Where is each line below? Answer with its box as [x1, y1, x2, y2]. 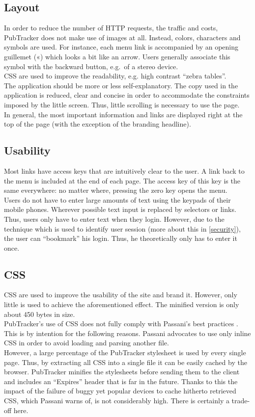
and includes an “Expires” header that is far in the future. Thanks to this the [4, 376, 238, 386]
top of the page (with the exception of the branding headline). [4, 119, 191, 129]
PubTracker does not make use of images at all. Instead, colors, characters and [4, 32, 241, 42]
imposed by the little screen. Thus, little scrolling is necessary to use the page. [4, 99, 240, 109]
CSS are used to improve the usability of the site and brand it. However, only [4, 289, 237, 300]
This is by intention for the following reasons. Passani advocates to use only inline [4, 328, 251, 338]
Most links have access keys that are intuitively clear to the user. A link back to [4, 165, 245, 176]
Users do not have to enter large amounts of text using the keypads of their [4, 194, 231, 205]
